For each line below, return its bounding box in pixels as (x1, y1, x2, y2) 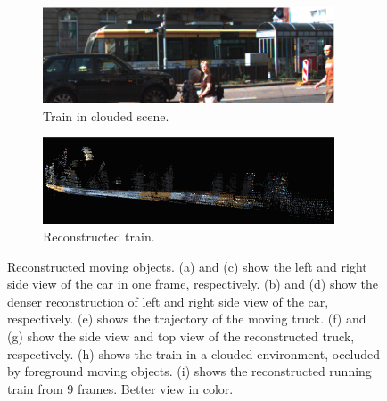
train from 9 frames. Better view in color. (7, 379, 234, 397)
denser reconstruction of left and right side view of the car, (7, 291, 329, 310)
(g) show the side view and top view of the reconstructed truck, (7, 326, 355, 345)
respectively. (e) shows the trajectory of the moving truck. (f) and (7, 309, 366, 328)
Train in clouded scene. (43, 106, 169, 125)
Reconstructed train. (43, 226, 155, 245)
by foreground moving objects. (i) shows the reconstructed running (7, 362, 372, 381)
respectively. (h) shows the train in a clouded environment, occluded (7, 344, 381, 363)
